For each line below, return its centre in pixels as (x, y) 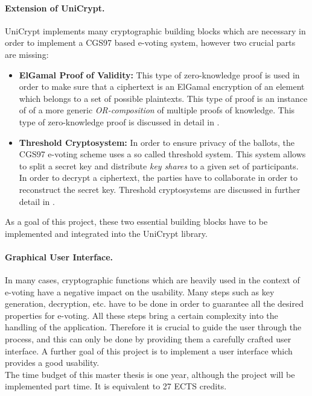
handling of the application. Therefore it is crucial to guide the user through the (153, 327)
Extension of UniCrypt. (55, 8)
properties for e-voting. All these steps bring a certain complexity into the (142, 315)
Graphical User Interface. (59, 256)
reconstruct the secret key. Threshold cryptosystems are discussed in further (160, 189)
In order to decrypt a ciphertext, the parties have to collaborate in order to (158, 178)
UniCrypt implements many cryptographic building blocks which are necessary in (155, 30)
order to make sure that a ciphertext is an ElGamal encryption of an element (162, 86)
